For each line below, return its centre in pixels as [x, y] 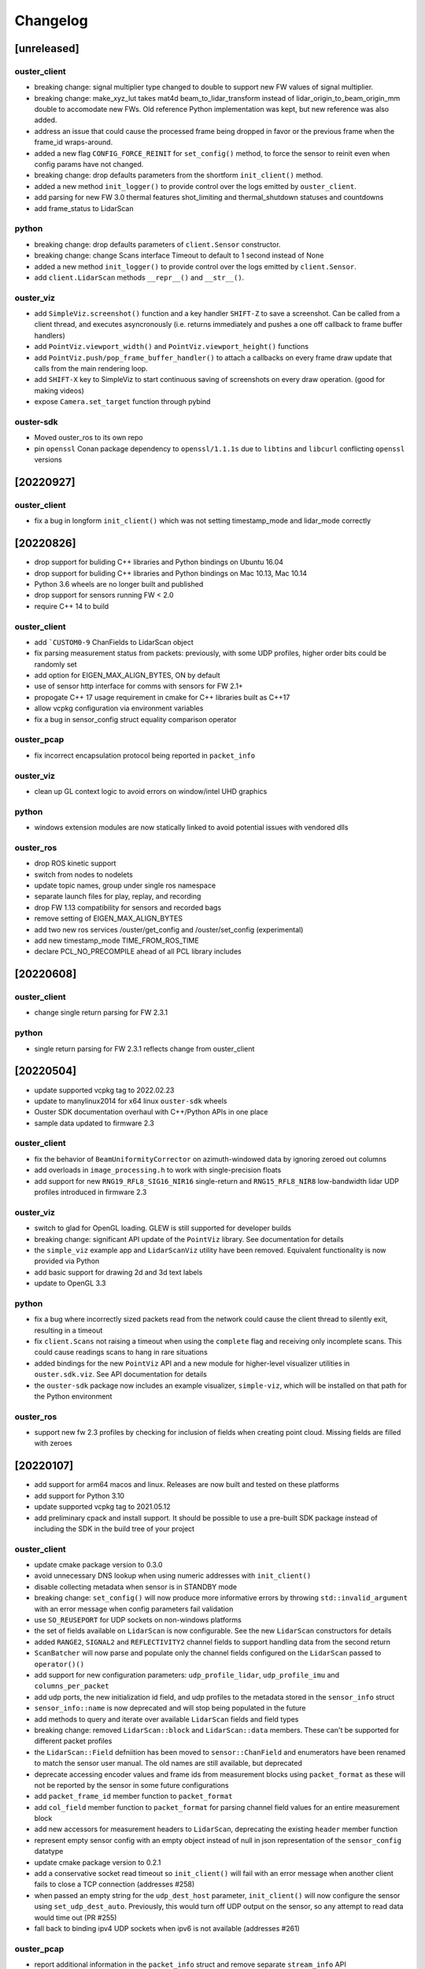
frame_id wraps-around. [74, 143]
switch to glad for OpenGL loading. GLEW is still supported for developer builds [163, 1228]
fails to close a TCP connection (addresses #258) [115, 1884]
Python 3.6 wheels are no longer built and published [119, 584]
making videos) [59, 391]
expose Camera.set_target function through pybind [122, 402]
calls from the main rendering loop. [91, 369]
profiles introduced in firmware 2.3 [91, 1192]
